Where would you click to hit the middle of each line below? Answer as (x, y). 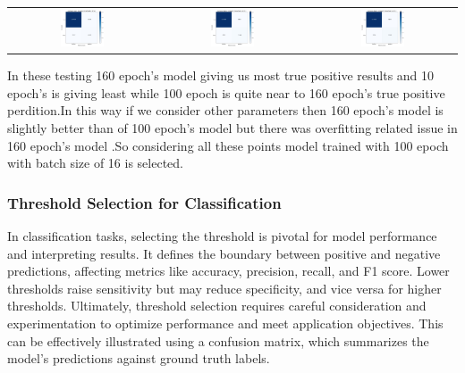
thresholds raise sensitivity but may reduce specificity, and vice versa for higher (224, 288)
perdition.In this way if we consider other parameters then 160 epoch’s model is (225, 110)
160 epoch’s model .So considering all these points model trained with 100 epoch (228, 145)
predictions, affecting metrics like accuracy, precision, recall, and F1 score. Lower (228, 271)
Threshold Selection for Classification (144, 202)
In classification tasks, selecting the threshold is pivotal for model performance (222, 236)
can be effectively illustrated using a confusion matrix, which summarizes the (218, 340)
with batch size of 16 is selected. (95, 163)
